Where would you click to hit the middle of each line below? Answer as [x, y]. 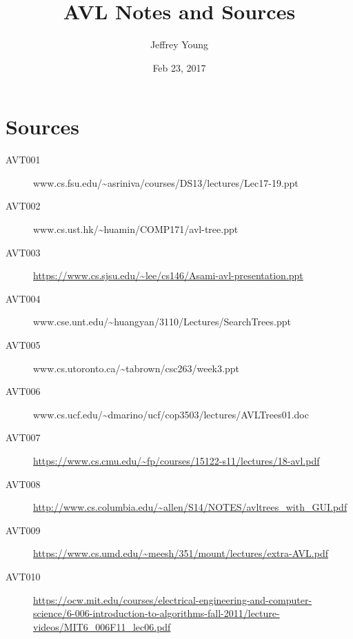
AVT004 [23, 298]
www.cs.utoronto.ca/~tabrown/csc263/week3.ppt [136, 368]
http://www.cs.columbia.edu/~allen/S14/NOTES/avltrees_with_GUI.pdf [190, 507]
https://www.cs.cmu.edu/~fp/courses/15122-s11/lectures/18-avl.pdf [176, 460]
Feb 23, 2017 [179, 67]
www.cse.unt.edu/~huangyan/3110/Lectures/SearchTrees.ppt [162, 322]
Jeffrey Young [179, 44]
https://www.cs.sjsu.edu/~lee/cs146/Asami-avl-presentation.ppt [168, 275]
